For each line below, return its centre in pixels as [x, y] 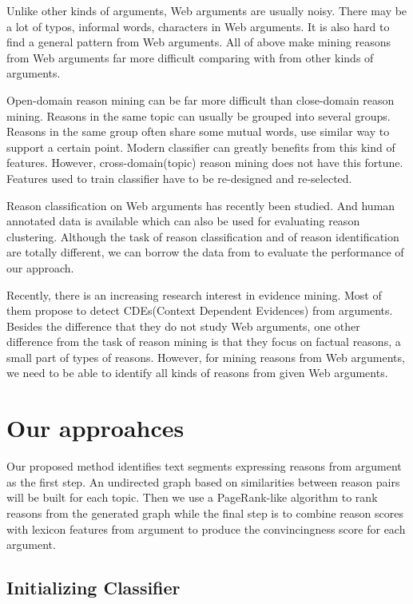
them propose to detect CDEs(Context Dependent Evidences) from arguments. [200, 310]
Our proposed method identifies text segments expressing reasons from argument [204, 466]
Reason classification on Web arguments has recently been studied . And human [201, 205]
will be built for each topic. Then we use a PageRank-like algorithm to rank [192, 497]
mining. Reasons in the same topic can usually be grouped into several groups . [199, 115]
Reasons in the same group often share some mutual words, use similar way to [198, 131]
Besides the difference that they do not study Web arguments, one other [183, 326]
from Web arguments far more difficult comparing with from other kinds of [190, 57]
